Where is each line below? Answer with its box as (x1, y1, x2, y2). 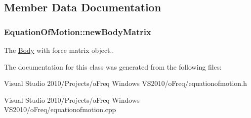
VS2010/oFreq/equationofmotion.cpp (4, 104, 116, 115)
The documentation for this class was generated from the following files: (4, 61, 222, 72)
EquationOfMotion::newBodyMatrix (4, 25, 151, 38)
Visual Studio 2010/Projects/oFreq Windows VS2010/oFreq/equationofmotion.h (4, 78, 247, 88)
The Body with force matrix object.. (4, 45, 114, 55)
